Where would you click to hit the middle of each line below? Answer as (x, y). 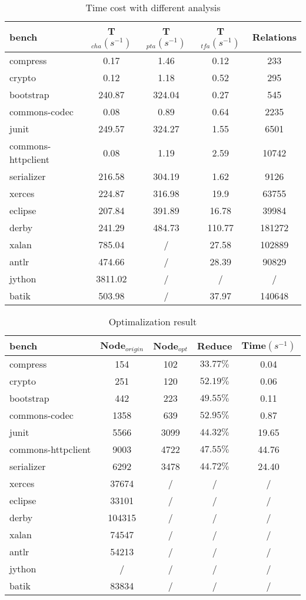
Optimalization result (153, 321)
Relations (274, 37)
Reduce (215, 345)
